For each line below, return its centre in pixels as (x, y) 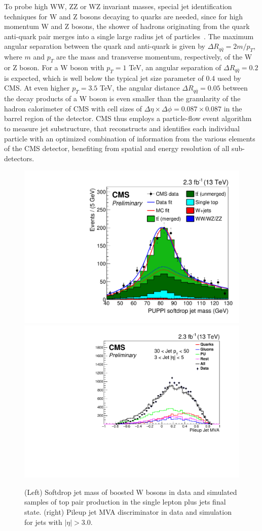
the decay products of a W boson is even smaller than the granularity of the (122, 98)
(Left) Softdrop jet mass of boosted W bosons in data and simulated (131, 492)
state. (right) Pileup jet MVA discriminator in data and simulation (128, 512)
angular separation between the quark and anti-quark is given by (105, 46)
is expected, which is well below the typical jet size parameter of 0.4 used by (123, 78)
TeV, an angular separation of (175, 67)
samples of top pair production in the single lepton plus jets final (125, 502)
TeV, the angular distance (140, 88)
